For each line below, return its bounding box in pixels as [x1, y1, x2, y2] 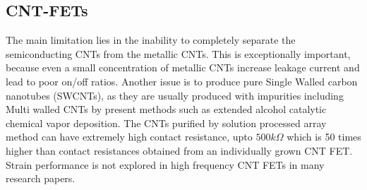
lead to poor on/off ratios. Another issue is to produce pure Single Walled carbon [6, 73, 358, 88]
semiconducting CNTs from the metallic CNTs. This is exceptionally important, [6, 46, 351, 61]
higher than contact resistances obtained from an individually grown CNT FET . [6, 143, 353, 158]
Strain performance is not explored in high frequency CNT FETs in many [6, 157, 325, 172]
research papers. [6, 171, 76, 186]
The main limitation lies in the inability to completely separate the [6, 32, 296, 47]
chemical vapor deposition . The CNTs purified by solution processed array [6, 115, 327, 130]
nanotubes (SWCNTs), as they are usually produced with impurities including [6, 88, 344, 102]
